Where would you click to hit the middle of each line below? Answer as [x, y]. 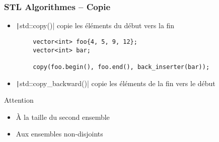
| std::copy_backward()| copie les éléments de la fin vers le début [116, 83]
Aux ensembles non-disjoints [59, 134]
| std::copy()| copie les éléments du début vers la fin [95, 25]
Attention [19, 100]
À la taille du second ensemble [63, 117]
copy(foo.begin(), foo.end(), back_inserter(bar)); [121, 67]
